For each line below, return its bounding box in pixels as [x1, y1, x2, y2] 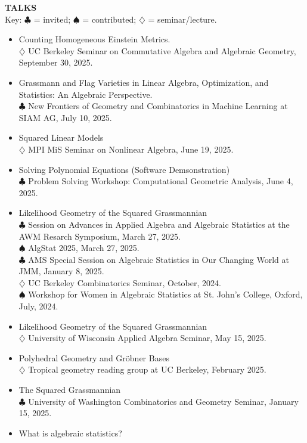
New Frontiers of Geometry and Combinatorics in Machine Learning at [28, 100, 288, 112]
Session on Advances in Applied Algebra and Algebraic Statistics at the [28, 218, 290, 230]
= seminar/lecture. [148, 13, 217, 25]
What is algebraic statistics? [18, 426, 122, 439]
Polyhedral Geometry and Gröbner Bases [18, 351, 169, 364]
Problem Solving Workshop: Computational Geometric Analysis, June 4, [28, 175, 293, 187]
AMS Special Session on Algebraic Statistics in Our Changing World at [28, 253, 289, 265]
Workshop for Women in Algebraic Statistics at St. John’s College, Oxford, [28, 288, 303, 301]
